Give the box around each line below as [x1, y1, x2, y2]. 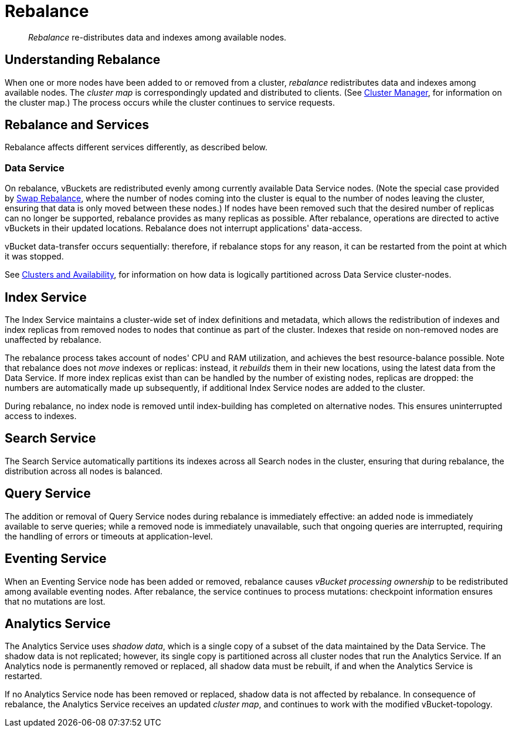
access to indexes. [5, 411, 77, 421]
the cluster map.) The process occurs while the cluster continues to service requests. [5, 97, 335, 107]
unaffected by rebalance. [5, 335, 101, 345]
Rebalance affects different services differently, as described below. [5, 142, 268, 153]
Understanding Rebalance [5, 52, 161, 68]
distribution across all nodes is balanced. [5, 465, 163, 476]
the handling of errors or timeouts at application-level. [5, 531, 213, 541]
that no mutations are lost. [5, 596, 106, 606]
